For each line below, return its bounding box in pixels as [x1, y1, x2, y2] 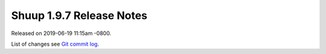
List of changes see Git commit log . [11, 40, 100, 47]
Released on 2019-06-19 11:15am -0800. [11, 30, 112, 37]
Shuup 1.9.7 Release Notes [11, 9, 148, 22]
